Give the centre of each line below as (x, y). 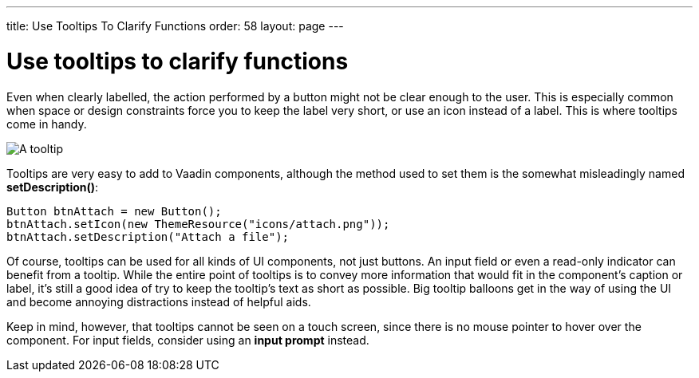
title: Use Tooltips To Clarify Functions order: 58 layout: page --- (175, 26)
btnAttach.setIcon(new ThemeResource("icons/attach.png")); (198, 224)
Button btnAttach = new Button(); (114, 211)
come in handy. (47, 124)
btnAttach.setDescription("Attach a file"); (148, 236)
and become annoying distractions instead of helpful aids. (159, 301)
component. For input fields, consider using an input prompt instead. (188, 340)
